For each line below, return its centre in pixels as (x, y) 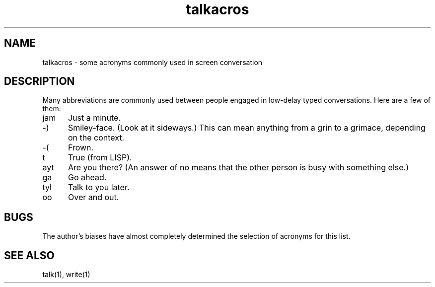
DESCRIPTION (39, 81)
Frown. (81, 148)
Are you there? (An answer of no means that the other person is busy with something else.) (238, 168)
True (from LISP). (100, 158)
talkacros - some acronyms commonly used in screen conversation (152, 62)
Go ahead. (87, 178)
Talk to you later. (99, 187)
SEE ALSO (29, 255)
